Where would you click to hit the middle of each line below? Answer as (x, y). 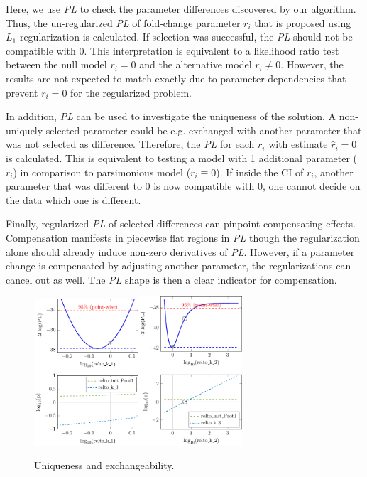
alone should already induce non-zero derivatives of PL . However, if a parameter (180, 251)
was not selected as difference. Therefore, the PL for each (130, 144)
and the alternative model (196, 64)
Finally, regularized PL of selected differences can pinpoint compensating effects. (181, 224)
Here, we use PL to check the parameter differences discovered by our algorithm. (181, 9)
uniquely (24, 130)
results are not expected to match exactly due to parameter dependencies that (176, 78)
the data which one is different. (73, 199)
